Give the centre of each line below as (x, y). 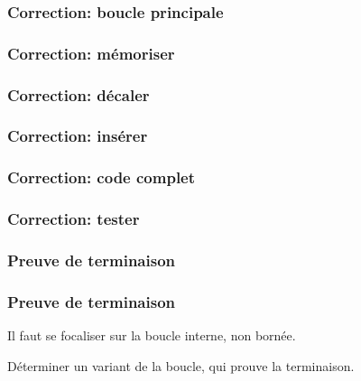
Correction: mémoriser (91, 53)
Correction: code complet (102, 177)
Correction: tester (74, 219)
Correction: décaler (79, 94)
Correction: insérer (78, 136)
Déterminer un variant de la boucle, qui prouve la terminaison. (181, 365)
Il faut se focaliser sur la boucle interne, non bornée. (152, 335)
